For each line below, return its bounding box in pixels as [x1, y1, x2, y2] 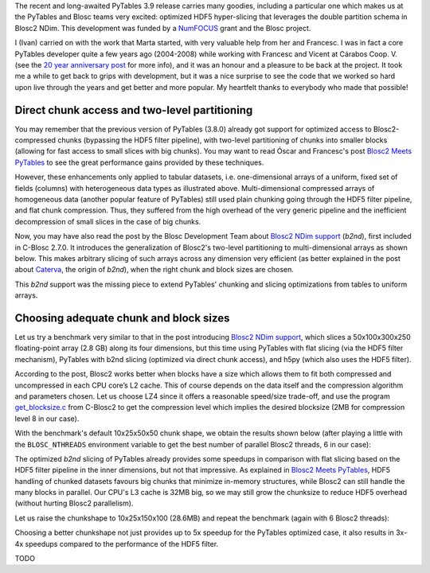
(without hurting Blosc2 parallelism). [14, 498, 134, 509]
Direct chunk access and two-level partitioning [14, 103, 253, 117]
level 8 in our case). [14, 414, 80, 423]
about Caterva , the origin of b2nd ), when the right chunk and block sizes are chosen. [14, 265, 294, 275]
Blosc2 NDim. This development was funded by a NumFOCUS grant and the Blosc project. [14, 23, 311, 33]
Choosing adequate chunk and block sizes [14, 311, 230, 325]
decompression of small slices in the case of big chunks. [14, 216, 201, 226]
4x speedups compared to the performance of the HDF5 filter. [14, 539, 219, 548]
